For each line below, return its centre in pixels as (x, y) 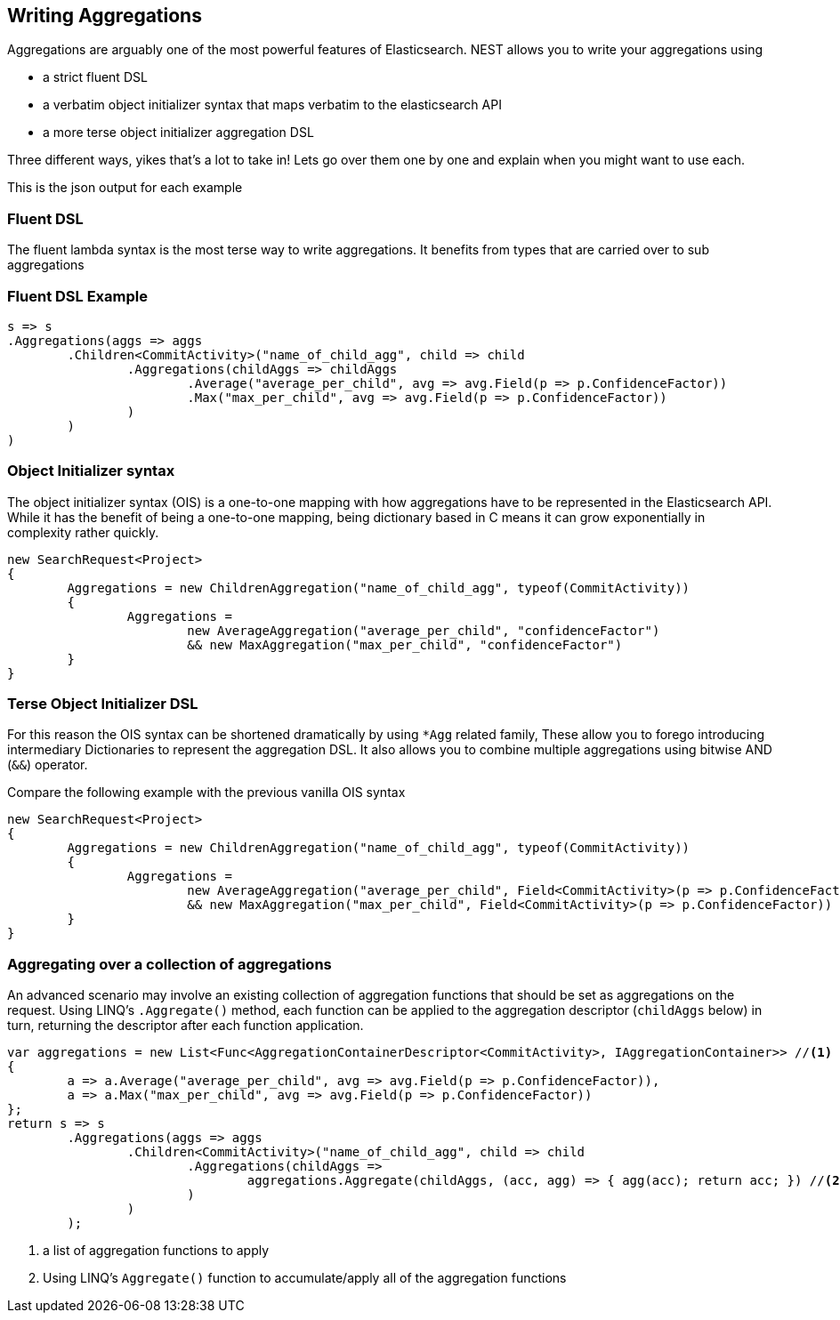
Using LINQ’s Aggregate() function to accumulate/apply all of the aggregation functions (305, 1278)
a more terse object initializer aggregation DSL (178, 133)
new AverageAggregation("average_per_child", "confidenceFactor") (424, 630)
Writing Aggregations (105, 16)
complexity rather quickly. (83, 532)
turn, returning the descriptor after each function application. (186, 1026)
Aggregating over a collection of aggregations (170, 964)
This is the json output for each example (125, 188)
